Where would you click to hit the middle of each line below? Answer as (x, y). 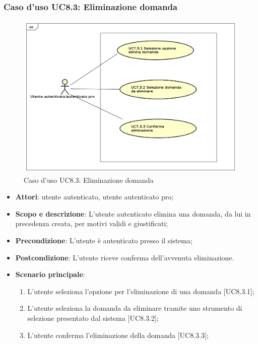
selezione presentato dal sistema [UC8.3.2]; (93, 318)
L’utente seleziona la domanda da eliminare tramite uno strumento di (135, 308)
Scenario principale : (50, 274)
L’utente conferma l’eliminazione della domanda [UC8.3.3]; (118, 335)
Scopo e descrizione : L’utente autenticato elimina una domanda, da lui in (133, 213)
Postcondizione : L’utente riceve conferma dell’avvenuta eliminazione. (125, 257)
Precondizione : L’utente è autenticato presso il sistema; (104, 240)
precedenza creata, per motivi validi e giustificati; (92, 223)
